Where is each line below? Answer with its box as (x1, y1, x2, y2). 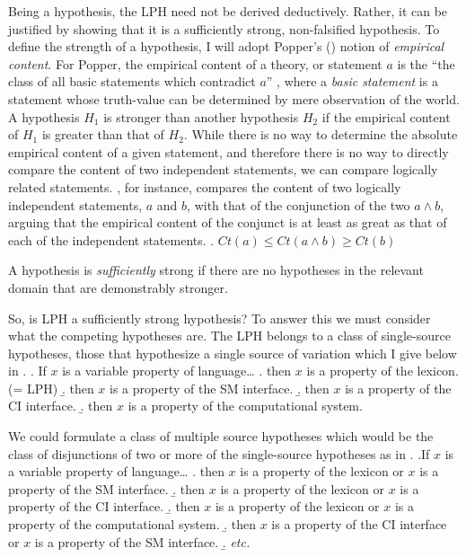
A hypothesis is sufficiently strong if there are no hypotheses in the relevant (8, 261, 424, 279)
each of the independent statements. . (8, 230, 215, 249)
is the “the (397, 54, 455, 73)
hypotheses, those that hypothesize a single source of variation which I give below (8, 343, 457, 362)
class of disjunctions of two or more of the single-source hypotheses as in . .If (8, 444, 430, 463)
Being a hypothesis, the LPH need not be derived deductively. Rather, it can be (8, 2, 448, 20)
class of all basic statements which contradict (8, 72, 256, 91)
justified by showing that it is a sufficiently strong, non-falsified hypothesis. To (8, 19, 440, 38)
